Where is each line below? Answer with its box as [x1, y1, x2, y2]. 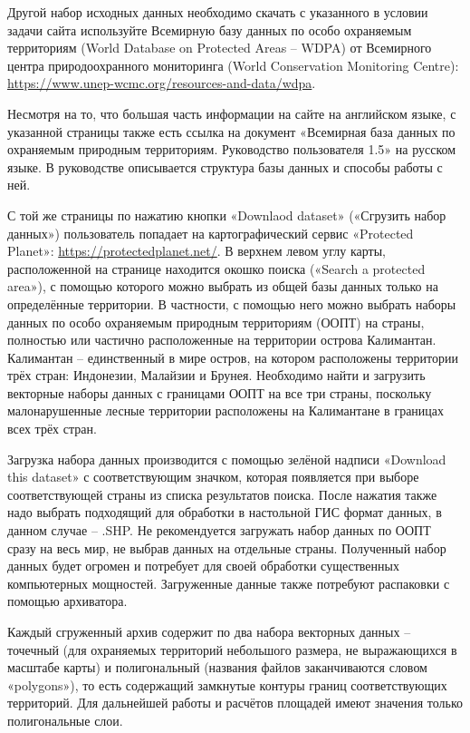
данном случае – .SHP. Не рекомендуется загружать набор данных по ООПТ [7, 521, 431, 540]
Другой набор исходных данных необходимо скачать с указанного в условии [7, 3, 428, 21]
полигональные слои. [7, 710, 123, 729]
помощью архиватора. [7, 591, 128, 611]
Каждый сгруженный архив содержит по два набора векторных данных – [7, 622, 411, 640]
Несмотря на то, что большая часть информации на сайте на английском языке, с [7, 103, 456, 122]
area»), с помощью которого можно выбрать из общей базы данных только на [7, 277, 438, 296]
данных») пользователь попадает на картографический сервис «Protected [7, 223, 414, 242]
